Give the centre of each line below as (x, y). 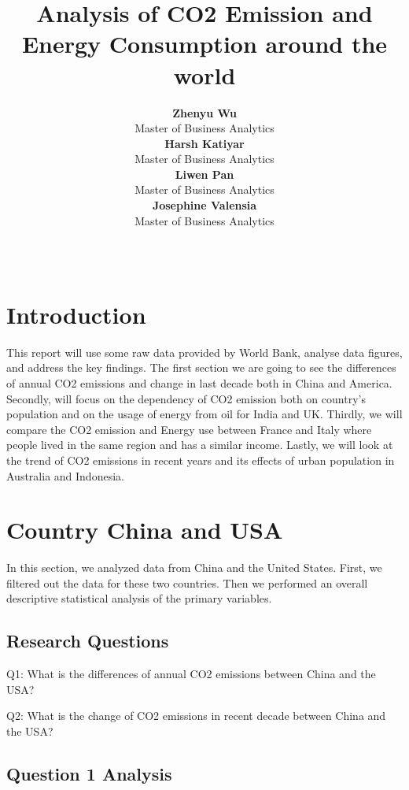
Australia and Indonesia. (65, 475)
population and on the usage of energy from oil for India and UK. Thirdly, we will (204, 414)
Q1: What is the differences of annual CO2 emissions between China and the (191, 674)
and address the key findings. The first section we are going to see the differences (201, 367)
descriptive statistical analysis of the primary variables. (139, 598)
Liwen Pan (204, 174)
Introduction (76, 314)
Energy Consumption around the (204, 44)
